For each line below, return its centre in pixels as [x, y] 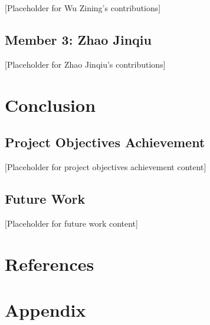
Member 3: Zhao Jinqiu [78, 39]
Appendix [45, 309]
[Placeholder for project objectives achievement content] [106, 166]
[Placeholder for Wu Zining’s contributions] [83, 8]
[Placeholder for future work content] [71, 223]
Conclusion [50, 105]
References [50, 263]
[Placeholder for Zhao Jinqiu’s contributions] [85, 64]
